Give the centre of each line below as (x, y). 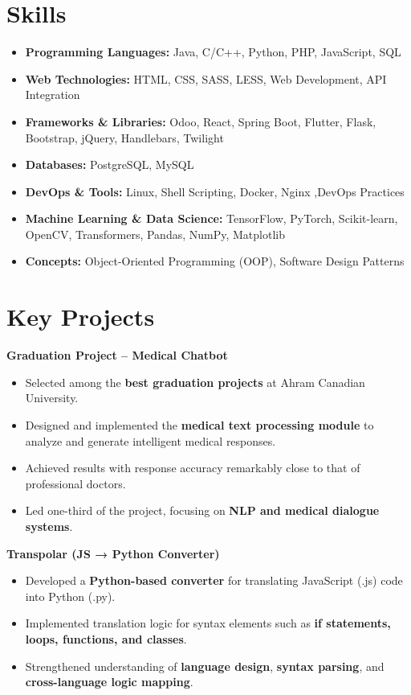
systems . (49, 526)
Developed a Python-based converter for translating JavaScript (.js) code (214, 580)
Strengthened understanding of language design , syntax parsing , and (205, 666)
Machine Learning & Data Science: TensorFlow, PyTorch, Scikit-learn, (212, 218)
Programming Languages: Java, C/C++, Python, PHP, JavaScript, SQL (213, 52)
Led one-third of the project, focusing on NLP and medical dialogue (202, 510)
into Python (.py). (70, 596)
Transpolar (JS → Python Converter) (113, 553)
